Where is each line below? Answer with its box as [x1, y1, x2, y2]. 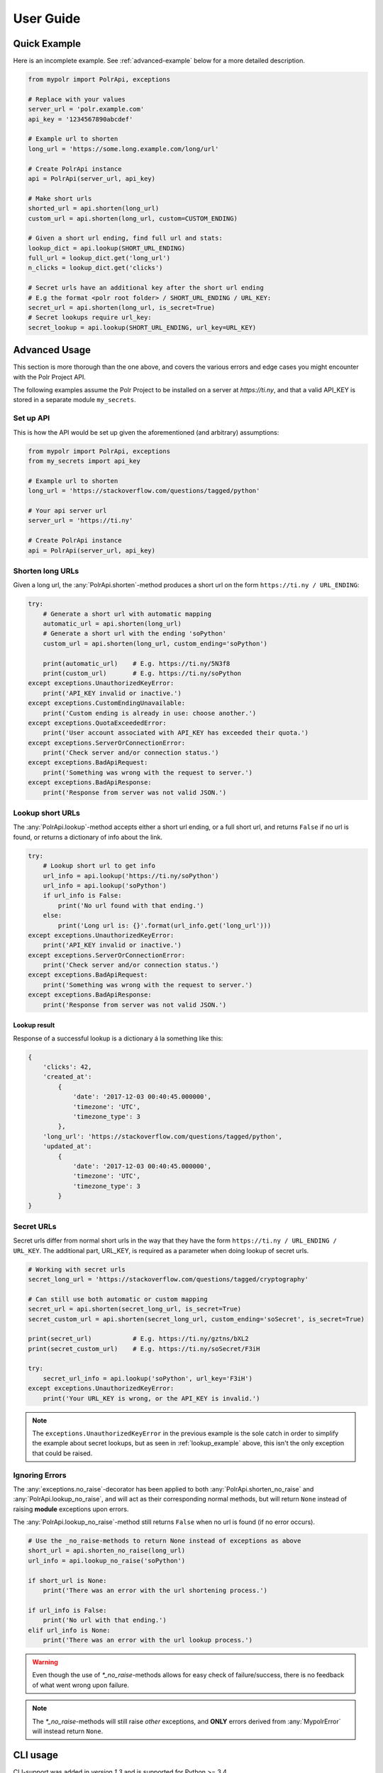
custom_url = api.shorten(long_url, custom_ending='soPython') [43, 639, 268, 647]
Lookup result [13, 1021, 55, 1030]
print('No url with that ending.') [43, 1616, 167, 1624]
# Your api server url [28, 506, 107, 514]
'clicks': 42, [43, 1062, 92, 1071]
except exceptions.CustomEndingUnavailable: [28, 699, 186, 707]
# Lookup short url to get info [43, 862, 156, 870]
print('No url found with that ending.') [57, 901, 204, 909]
